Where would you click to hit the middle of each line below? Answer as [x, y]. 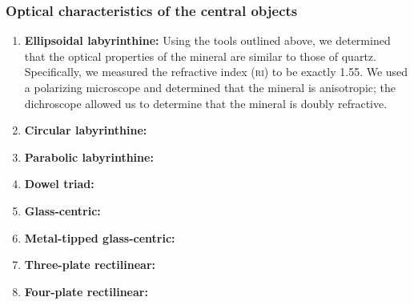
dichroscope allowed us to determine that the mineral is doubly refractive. [206, 103]
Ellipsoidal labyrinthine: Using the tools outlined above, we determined [207, 40]
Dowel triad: [59, 184]
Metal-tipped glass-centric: [100, 237]
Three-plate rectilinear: [90, 265]
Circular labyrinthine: [86, 130]
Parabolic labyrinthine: [89, 157]
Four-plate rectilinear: [86, 291]
